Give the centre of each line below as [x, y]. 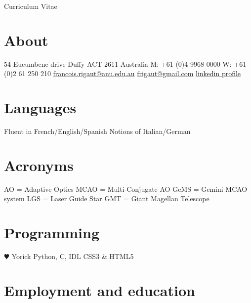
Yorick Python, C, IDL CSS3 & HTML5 [73, 256]
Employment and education [100, 290]
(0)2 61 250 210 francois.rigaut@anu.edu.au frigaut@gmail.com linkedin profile [123, 73]
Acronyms [39, 165]
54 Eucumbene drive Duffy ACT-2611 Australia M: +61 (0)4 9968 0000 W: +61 [125, 64]
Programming [52, 233]
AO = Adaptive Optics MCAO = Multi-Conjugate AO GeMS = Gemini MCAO [126, 189]
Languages [40, 108]
